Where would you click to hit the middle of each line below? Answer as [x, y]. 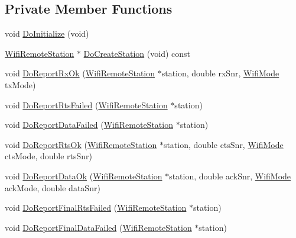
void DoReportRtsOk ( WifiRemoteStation [81, 144]
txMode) [20, 84]
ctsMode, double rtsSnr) [49, 156]
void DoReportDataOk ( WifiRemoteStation [84, 176]
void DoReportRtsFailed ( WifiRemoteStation [86, 104]
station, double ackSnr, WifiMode [230, 176]
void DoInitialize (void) [47, 33]
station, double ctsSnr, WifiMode [223, 144]
